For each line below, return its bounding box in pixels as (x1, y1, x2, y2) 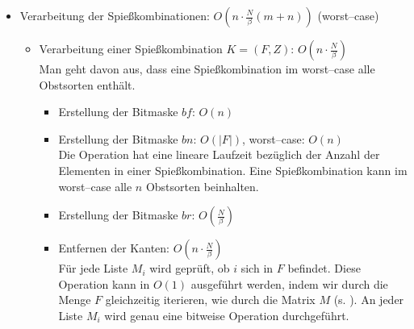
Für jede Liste (58, 260, 128, 277)
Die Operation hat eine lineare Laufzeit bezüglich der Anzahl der (58, 146, 380, 163)
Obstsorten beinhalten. (145, 177, 259, 194)
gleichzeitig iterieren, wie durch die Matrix (105, 291, 316, 308)
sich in (240, 260, 274, 277)
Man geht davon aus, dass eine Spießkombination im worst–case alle (39, 60, 375, 77)
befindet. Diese (287, 260, 361, 277)
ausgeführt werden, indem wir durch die (190, 275, 388, 292)
